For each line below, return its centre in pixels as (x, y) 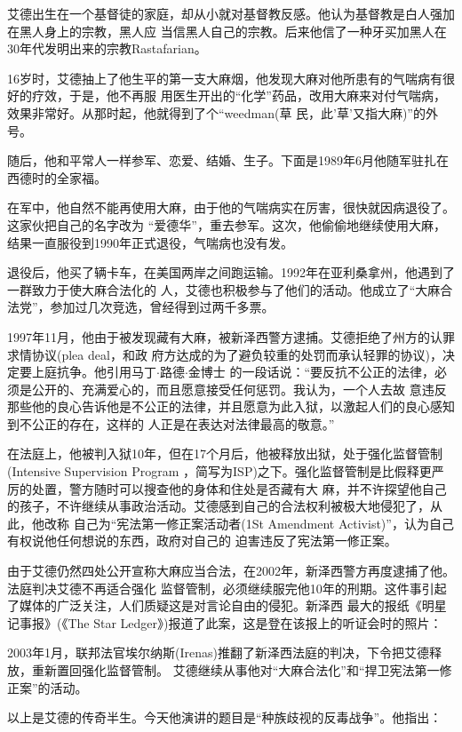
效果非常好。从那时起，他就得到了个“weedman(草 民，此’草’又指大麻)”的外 (223, 112)
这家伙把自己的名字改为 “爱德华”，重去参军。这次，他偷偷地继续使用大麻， (227, 224)
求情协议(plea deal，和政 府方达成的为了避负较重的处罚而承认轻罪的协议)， (225, 354)
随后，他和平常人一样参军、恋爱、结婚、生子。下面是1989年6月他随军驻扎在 (228, 160)
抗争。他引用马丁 (106, 372)
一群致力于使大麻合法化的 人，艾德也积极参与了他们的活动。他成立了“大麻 (224, 289)
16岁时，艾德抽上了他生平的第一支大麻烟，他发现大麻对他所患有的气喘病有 (225, 78)
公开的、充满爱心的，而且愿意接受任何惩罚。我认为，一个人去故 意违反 (239, 389)
